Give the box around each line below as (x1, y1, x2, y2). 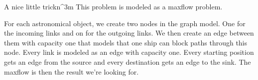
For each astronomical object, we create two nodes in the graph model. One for (4, 18, 246, 28)
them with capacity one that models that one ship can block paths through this (4, 37, 248, 47)
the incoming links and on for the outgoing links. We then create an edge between (4, 28, 254, 38)
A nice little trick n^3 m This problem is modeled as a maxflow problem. (4, 1, 223, 11)
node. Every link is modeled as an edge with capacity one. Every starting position (4, 47, 254, 57)
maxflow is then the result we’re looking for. (4, 66, 139, 77)
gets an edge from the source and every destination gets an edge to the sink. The (4, 56, 251, 67)
